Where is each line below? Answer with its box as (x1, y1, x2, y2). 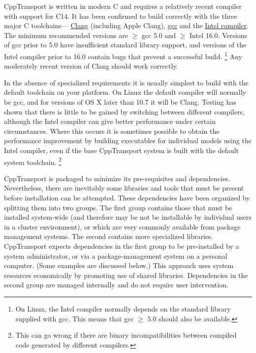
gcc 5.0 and (141, 30, 176, 40)
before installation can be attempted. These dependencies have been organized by (4, 193, 250, 202)
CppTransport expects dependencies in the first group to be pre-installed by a (4, 240, 239, 251)
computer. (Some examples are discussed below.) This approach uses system (4, 260, 234, 271)
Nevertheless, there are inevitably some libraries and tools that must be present (4, 183, 244, 193)
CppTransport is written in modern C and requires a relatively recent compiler (4, 1, 242, 11)
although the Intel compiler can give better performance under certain (4, 116, 216, 126)
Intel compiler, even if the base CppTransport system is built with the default (4, 145, 239, 155)
